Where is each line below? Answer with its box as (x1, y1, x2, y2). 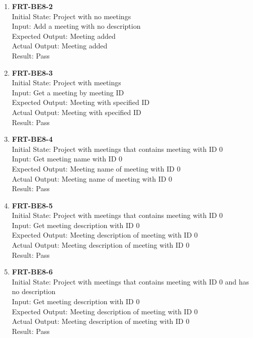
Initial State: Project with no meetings (12, 11, 131, 21)
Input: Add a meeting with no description (12, 21, 141, 31)
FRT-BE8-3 (12, 67, 53, 78)
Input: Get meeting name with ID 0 (12, 153, 123, 164)
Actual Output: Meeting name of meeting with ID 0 (12, 173, 173, 184)
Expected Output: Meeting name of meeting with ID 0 (12, 163, 181, 174)
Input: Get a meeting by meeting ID (12, 87, 124, 97)
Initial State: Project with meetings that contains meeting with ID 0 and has (12, 276, 249, 287)
